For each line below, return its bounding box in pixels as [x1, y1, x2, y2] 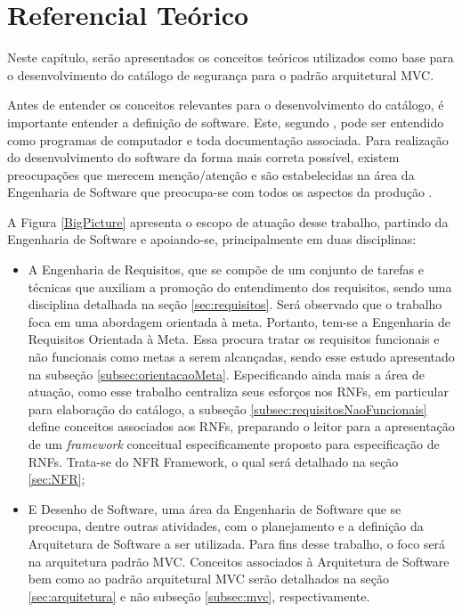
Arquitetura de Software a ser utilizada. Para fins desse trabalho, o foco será [28, 534, 446, 552]
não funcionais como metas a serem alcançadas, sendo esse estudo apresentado [28, 347, 455, 366]
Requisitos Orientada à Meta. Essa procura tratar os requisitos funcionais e [28, 330, 440, 348]
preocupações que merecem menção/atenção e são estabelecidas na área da [7, 165, 415, 184]
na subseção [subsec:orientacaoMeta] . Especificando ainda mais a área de [28, 364, 426, 383]
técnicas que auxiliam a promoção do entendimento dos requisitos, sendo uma [28, 277, 452, 296]
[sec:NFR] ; [28, 469, 85, 488]
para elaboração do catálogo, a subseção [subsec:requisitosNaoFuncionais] [28, 399, 427, 418]
